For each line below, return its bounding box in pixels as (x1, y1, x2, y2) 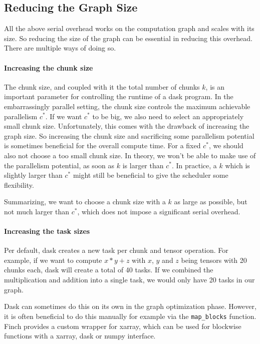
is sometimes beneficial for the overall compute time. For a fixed (4, 140, 201, 151)
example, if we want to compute (4, 254, 102, 265)
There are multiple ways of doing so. (4, 43, 116, 53)
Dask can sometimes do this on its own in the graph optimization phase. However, (4, 301, 256, 311)
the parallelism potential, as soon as (4, 160, 115, 170)
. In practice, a (171, 160, 217, 170)
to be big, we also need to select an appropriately (92, 111, 244, 121)
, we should (208, 140, 243, 151)
